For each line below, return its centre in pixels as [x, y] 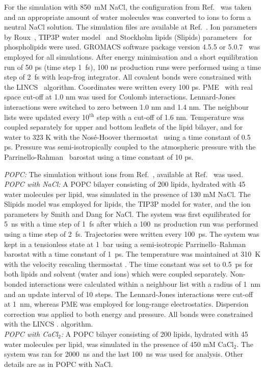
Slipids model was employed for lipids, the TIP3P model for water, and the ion [127, 204]
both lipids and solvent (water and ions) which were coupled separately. [116, 274]
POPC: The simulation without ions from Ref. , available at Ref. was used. [124, 174]
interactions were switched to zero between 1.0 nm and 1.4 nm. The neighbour [127, 106]
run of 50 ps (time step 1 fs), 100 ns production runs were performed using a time [132, 67]
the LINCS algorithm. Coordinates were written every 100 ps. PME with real [128, 86]
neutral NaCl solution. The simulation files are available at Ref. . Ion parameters [131, 27]
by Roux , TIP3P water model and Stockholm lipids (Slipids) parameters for [128, 36]
